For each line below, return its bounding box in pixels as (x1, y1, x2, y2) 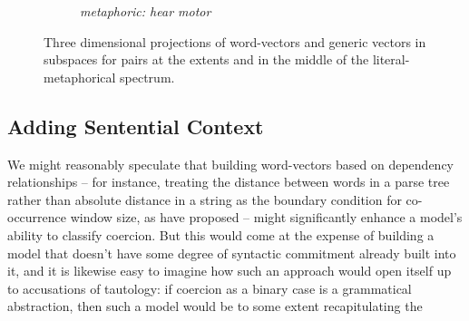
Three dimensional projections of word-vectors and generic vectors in (44, 32, 426, 51)
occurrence (7, 208, 67, 227)
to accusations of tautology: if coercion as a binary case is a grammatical (7, 278, 412, 297)
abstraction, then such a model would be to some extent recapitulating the (7, 297, 423, 316)
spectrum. (120, 67, 175, 86)
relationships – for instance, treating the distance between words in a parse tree (7, 172, 450, 191)
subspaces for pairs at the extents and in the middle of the (44, 50, 369, 69)
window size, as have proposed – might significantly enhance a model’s (70, 208, 463, 227)
